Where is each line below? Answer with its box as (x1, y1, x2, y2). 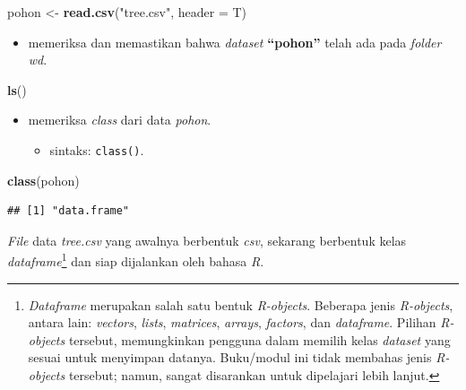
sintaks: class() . (49, 140, 144, 159)
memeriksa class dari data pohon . (28, 110, 211, 129)
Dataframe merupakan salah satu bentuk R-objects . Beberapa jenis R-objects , (28, 295, 453, 314)
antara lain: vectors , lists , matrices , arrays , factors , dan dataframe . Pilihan (28, 313, 436, 332)
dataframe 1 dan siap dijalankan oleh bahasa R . (7, 249, 264, 271)
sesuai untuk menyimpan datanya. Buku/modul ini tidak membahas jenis (28, 348, 432, 367)
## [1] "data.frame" (7, 204, 130, 218)
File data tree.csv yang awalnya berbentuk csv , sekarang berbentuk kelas (7, 230, 407, 249)
